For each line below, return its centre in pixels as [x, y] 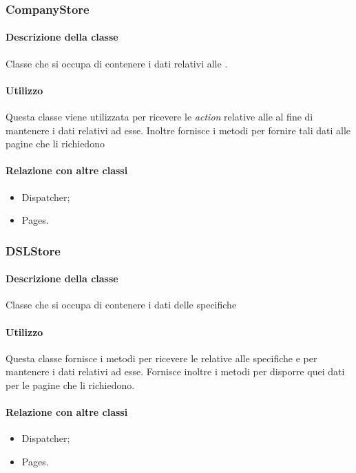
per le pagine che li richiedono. [70, 385]
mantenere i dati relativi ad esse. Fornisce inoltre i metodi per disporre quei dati [175, 371]
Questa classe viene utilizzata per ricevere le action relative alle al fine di [159, 117]
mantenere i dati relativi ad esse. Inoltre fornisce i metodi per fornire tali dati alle [178, 130]
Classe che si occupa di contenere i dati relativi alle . [117, 63]
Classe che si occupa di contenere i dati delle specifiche [121, 305]
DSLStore [33, 250]
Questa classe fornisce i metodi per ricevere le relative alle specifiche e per [161, 358]
